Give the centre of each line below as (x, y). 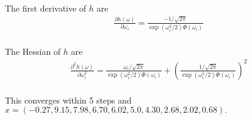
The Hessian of (33, 51)
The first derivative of (46, 8)
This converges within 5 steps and (68, 100)
